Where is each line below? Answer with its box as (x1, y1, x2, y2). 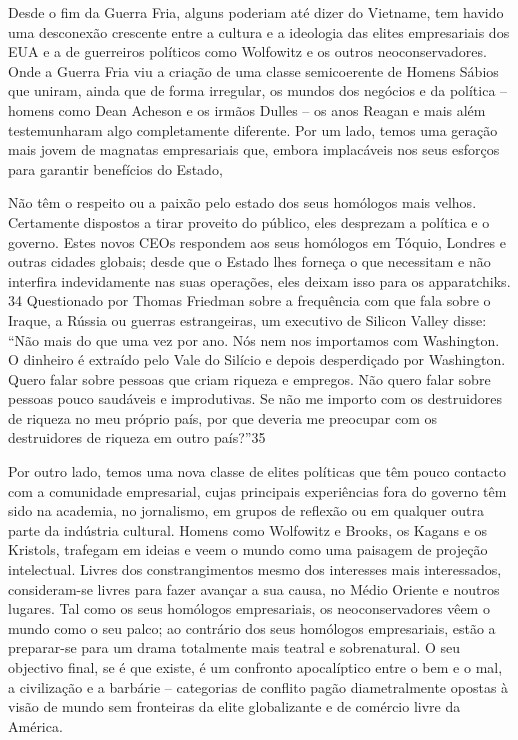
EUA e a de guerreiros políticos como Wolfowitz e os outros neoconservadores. (8, 41, 487, 62)
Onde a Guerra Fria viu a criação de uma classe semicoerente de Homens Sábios (8, 60, 499, 81)
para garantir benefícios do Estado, (8, 158, 223, 179)
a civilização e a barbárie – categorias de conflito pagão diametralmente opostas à (8, 676, 509, 697)
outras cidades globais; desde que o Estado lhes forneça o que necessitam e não (8, 251, 491, 272)
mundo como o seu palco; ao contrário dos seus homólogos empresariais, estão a (8, 617, 496, 638)
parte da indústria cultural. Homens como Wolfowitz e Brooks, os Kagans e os (8, 519, 488, 540)
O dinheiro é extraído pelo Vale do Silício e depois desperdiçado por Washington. (8, 349, 506, 370)
